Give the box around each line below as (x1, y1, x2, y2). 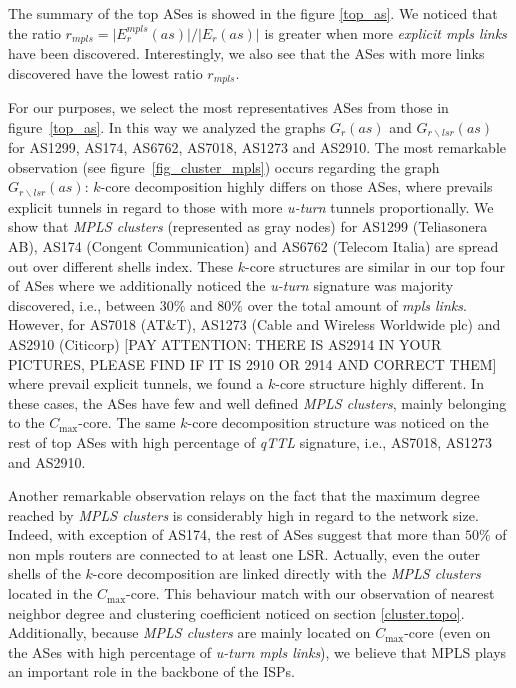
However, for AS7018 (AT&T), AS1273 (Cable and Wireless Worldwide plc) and (8, 314, 501, 335)
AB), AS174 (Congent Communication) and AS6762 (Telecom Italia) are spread (8, 235, 499, 256)
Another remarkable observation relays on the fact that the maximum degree (8, 485, 480, 506)
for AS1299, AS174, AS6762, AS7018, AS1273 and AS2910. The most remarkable (8, 137, 506, 158)
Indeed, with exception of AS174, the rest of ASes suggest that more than (8, 524, 461, 545)
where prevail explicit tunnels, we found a (8, 373, 264, 394)
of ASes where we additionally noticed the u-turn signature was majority (8, 275, 454, 296)
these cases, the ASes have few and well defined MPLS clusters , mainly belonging (8, 392, 507, 413)
